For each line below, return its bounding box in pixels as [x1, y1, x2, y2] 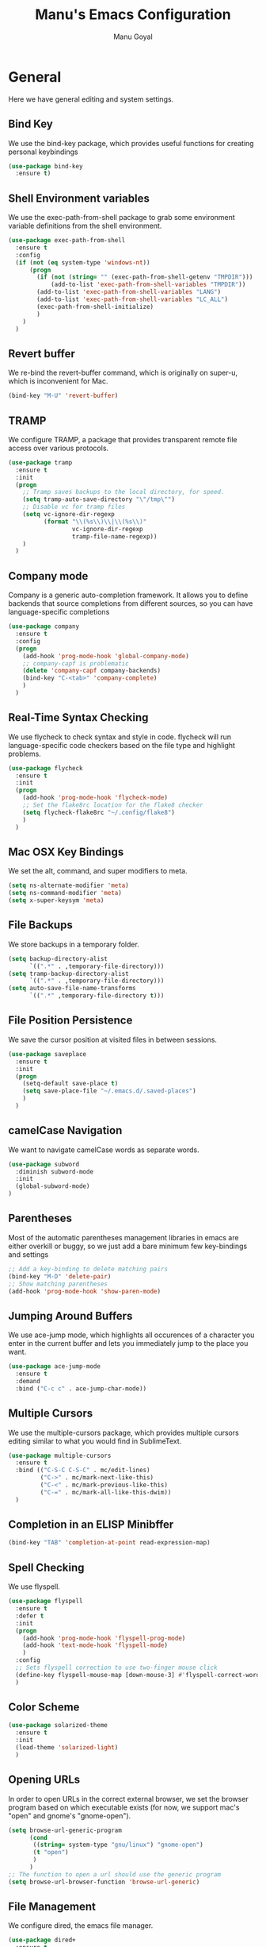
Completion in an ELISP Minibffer [8, 1518, 174, 1532]
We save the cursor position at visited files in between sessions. [8, 1035, 218, 1044]
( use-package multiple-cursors [8, 1452, 112, 1459]
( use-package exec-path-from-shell [8, 237, 126, 245]
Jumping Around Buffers [8, 1309, 133, 1323]
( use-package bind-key [8, 162, 83, 170]
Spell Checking [8, 1560, 85, 1574]
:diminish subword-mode [15, 1167, 93, 1176]
